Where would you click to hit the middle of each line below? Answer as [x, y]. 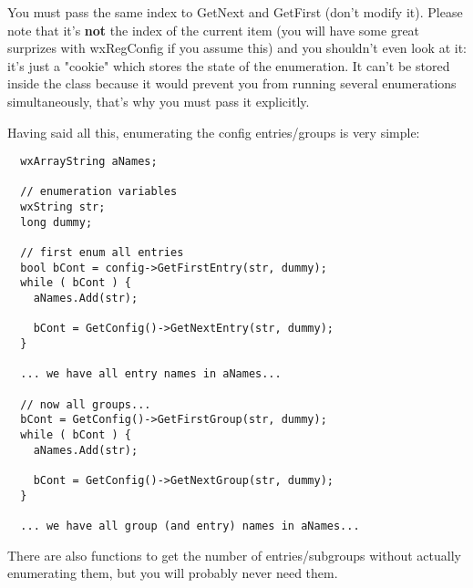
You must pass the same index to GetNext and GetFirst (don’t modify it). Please [235, 12]
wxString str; [63, 207]
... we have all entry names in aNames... [151, 374]
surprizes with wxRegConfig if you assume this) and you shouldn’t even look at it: [237, 48]
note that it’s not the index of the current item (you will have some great [214, 30]
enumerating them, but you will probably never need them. [173, 573]
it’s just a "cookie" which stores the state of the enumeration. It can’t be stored [229, 65]
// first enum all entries [102, 253]
